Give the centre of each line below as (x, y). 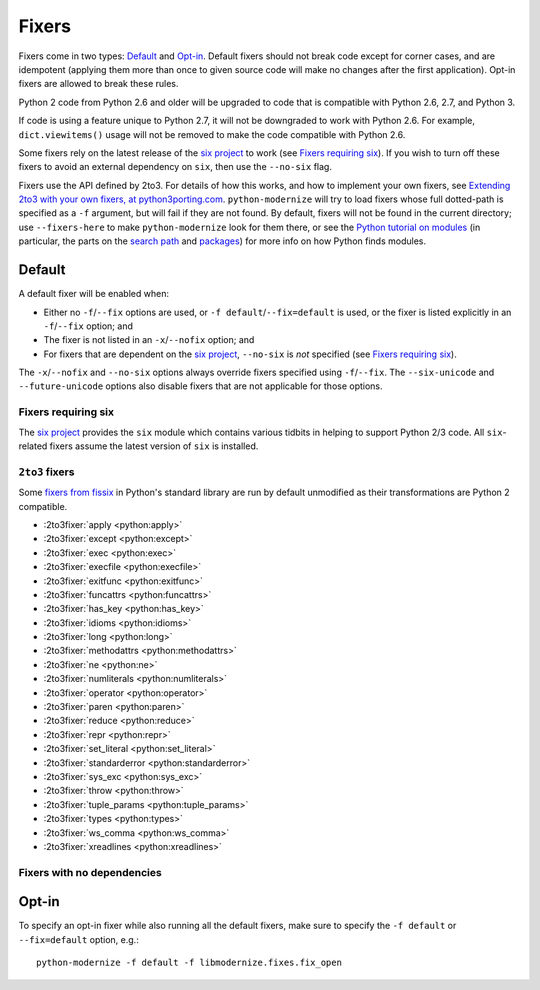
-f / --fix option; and (88, 326)
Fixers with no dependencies (90, 872)
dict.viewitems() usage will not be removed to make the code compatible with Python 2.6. (212, 134)
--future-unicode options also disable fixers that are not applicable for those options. (201, 386)
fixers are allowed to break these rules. (98, 84)
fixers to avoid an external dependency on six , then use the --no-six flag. (175, 167)
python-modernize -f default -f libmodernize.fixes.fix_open (189, 963)
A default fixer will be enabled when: (94, 294)
